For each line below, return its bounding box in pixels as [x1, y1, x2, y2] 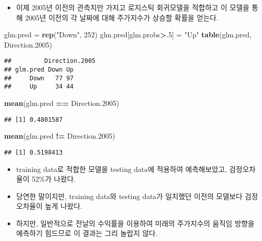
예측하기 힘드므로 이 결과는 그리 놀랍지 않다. [16, 228, 158, 238]
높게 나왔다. [44, 201, 82, 211]
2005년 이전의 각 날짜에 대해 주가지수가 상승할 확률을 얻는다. [25, 12, 219, 23]
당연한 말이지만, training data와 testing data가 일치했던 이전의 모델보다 [16, 190, 243, 201]
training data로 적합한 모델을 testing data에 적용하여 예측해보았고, [16, 163, 227, 174]
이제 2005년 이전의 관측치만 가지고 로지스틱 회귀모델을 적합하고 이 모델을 [16, 2, 250, 12]
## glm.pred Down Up [4, 66, 74, 74]
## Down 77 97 [4, 74, 74, 82]
